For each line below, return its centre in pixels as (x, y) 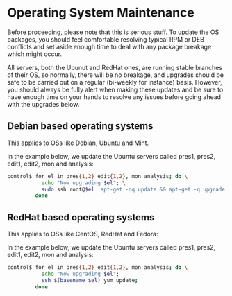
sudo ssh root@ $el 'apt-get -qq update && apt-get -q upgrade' (135, 189)
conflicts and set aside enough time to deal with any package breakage (109, 46)
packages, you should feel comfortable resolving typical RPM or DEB (106, 39)
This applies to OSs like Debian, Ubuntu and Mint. (78, 143)
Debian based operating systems (80, 126)
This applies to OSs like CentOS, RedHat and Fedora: (83, 234)
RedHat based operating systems (81, 217)
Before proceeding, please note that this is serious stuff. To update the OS (113, 32)
